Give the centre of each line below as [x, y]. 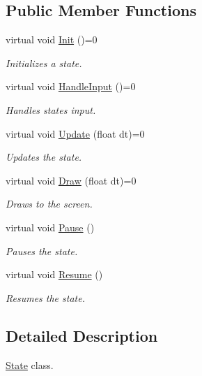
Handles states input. [51, 109]
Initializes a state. [44, 63]
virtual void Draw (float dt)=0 [71, 180]
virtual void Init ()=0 [52, 39]
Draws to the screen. [49, 204]
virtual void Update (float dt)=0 [75, 133]
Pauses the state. [42, 251]
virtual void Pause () [50, 227]
